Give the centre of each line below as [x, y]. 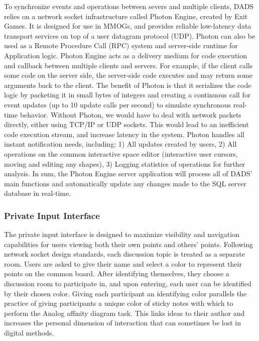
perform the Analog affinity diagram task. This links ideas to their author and [124, 313]
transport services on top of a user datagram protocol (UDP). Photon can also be [130, 35]
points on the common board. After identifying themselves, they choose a [117, 273]
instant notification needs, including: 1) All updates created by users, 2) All [120, 144]
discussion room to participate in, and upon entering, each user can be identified [128, 283]
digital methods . [29, 333]
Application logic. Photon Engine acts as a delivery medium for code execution [126, 55]
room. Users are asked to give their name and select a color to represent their [123, 263]
